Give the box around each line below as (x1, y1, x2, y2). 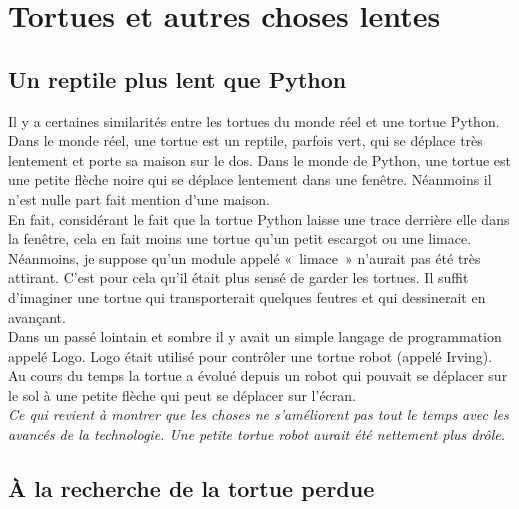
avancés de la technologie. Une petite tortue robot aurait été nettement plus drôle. (8, 424, 506, 445)
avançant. (8, 306, 66, 327)
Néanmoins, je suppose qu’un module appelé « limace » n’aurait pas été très (8, 247, 481, 268)
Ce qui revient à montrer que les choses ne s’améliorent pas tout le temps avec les (8, 404, 509, 425)
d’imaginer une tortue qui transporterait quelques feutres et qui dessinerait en (8, 286, 486, 307)
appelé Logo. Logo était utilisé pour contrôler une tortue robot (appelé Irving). (8, 345, 493, 366)
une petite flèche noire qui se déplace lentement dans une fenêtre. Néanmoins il (8, 169, 492, 190)
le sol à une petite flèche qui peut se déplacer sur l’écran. (8, 384, 356, 405)
